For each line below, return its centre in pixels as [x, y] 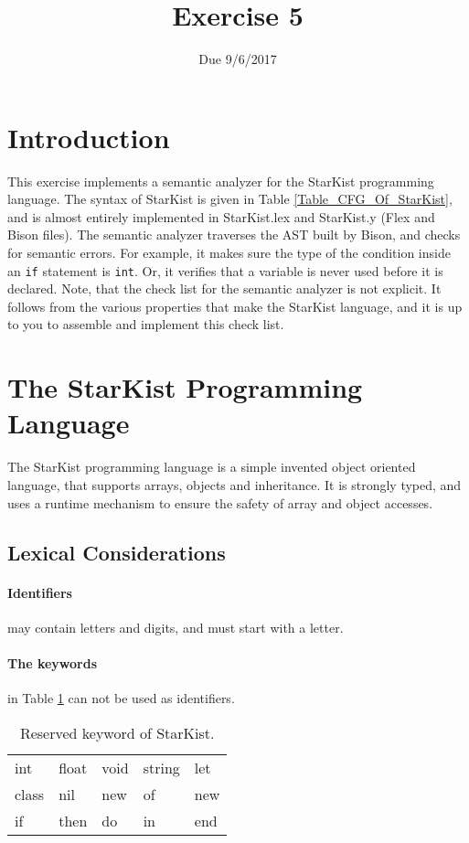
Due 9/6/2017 [238, 59]
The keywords [52, 662]
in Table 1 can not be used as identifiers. [121, 698]
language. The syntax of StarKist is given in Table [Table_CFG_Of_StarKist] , [230, 199]
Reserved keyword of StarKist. [117, 732]
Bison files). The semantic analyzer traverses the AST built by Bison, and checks [234, 235]
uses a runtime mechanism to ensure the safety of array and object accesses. [220, 502]
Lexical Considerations [117, 552]
